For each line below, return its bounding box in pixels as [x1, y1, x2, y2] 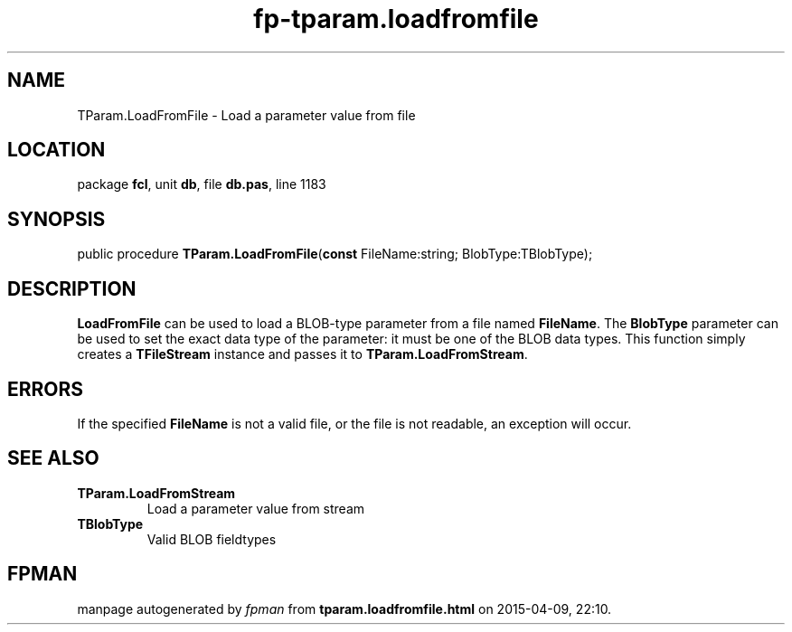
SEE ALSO [7, 447, 99, 470]
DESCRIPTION [7, 277, 137, 300]
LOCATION [7, 138, 106, 162]
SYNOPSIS [7, 207, 106, 231]
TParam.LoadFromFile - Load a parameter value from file [77, 107, 416, 123]
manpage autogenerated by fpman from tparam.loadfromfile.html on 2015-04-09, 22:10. [77, 600, 612, 617]
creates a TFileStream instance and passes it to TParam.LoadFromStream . [77, 346, 528, 363]
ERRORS [7, 377, 84, 401]
